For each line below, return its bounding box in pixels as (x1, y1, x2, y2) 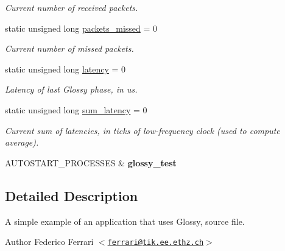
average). (5, 136, 39, 149)
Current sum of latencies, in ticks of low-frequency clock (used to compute (5, 124, 280, 136)
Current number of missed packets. (5, 42, 134, 55)
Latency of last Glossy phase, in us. (5, 83, 138, 96)
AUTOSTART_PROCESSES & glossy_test (5, 156, 177, 169)
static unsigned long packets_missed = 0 (5, 21, 158, 34)
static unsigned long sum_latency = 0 (5, 103, 147, 116)
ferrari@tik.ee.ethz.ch (107, 238, 204, 247)
